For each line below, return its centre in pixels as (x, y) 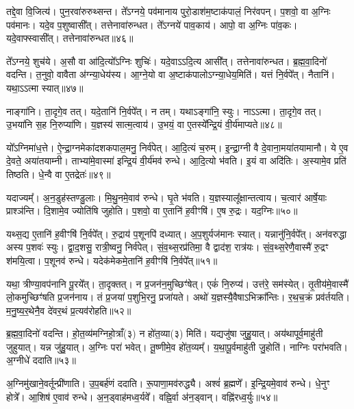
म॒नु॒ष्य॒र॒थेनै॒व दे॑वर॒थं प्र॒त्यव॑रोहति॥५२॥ (69, 310)
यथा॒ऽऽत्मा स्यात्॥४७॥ (45, 87)
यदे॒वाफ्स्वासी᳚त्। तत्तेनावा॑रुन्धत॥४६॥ (70, 38)
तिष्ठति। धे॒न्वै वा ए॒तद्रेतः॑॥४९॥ (59, 174)
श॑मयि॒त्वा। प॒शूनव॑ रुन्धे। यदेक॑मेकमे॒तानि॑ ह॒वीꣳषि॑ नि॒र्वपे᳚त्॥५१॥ (112, 260)
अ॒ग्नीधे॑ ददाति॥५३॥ (41, 360)
